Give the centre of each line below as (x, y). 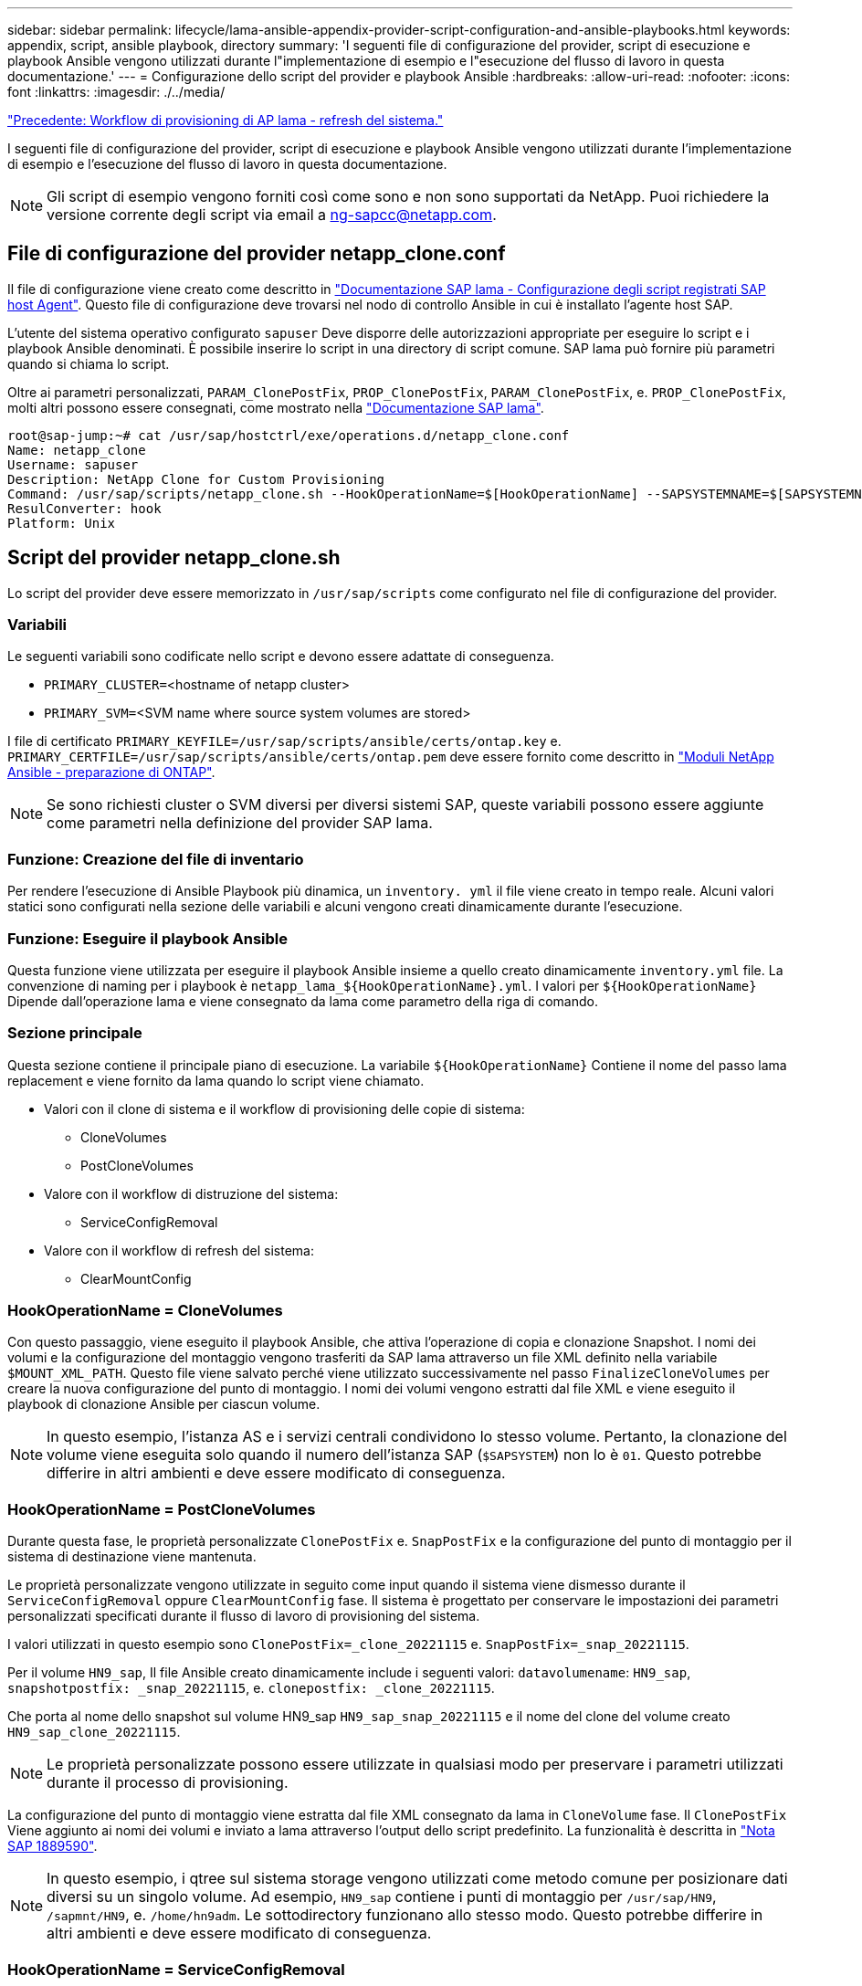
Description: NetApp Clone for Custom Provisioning (196, 479)
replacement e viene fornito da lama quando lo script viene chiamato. (216, 1080)
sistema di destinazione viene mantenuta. (132, 1557)
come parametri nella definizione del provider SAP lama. (240, 823)
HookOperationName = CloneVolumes (145, 1311)
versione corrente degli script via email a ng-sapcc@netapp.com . (272, 215)
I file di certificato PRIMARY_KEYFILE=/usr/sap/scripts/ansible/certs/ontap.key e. (284, 741)
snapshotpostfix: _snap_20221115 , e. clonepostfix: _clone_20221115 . (251, 1688)
